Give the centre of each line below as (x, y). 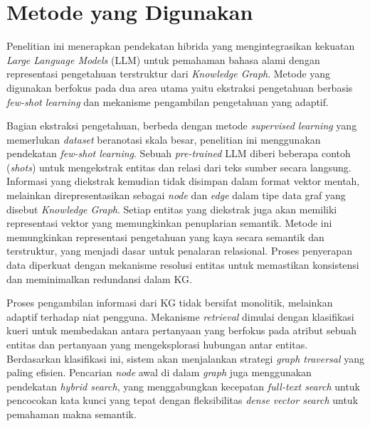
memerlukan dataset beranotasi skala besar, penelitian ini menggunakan (164, 139)
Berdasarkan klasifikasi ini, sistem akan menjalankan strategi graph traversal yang (185, 358)
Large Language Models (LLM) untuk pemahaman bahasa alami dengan (163, 59)
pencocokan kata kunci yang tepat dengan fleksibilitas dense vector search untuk (183, 400)
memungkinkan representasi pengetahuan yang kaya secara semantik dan (165, 236)
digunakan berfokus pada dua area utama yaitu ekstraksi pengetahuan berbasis (180, 87)
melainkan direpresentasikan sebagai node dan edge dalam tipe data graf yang (176, 195)
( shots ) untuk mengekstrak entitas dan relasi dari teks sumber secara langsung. (179, 167)
